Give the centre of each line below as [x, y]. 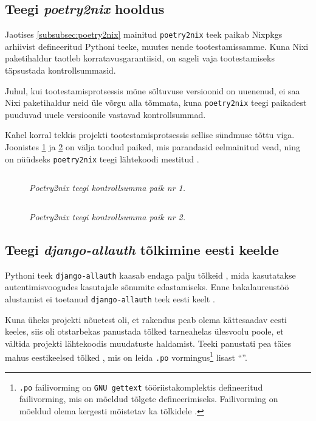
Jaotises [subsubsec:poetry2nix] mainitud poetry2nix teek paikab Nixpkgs [144, 34]
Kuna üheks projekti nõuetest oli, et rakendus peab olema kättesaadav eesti [146, 319]
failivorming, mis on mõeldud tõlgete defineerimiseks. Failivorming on [149, 399]
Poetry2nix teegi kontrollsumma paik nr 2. [108, 216]
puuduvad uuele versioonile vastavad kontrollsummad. [105, 114]
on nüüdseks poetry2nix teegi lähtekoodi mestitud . [102, 158]
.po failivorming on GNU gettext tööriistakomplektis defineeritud [141, 387]
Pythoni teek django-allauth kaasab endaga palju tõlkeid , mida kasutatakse [150, 275]
